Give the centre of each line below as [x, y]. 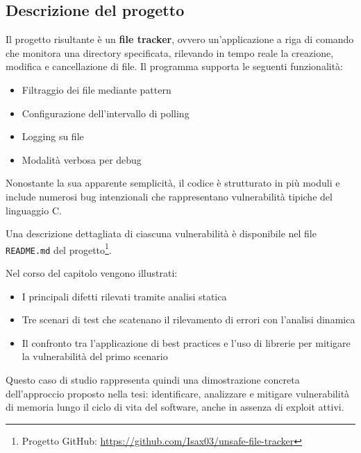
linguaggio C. [34, 210]
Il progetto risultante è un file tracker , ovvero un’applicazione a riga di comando [180, 39]
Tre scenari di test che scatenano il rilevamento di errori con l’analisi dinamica [188, 319]
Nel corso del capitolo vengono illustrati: [92, 273]
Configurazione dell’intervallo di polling [106, 113]
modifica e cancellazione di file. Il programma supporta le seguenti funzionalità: [175, 66]
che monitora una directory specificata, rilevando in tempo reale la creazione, [170, 52]
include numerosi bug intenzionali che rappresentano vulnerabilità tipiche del [169, 196]
